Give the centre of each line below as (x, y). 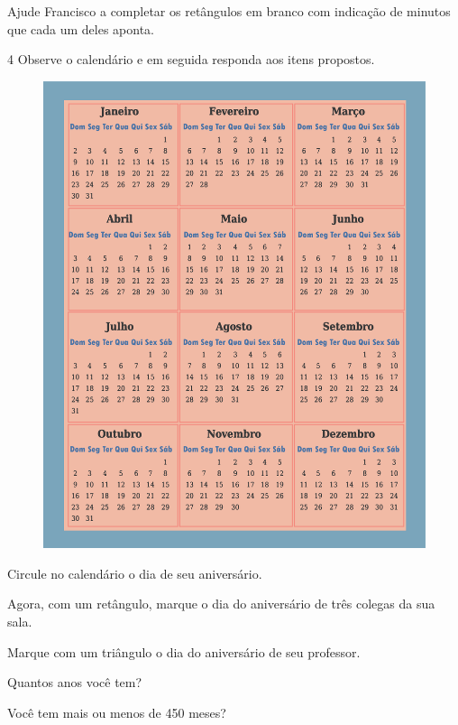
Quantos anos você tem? (75, 682)
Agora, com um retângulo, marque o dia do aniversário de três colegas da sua (221, 604)
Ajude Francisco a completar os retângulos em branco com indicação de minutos (229, 11)
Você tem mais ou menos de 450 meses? (117, 712)
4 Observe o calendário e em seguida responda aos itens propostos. (191, 59)
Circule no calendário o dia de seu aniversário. (135, 573)
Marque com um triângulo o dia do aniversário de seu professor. (184, 651)
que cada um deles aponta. (81, 28)
